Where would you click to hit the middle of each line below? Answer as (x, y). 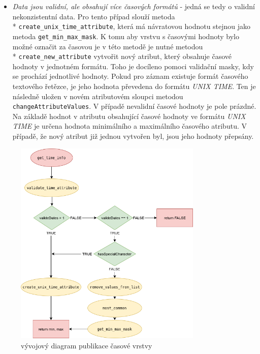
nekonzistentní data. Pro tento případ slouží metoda (94, 16)
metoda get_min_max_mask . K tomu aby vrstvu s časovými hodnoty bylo (126, 36)
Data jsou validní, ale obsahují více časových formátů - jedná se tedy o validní (134, 6)
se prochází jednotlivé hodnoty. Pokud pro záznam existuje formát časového (130, 76)
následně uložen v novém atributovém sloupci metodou (98, 96)
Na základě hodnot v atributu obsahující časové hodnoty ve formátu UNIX (129, 116)
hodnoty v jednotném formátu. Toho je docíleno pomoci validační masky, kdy (133, 66)
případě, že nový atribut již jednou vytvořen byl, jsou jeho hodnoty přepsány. (133, 136)
